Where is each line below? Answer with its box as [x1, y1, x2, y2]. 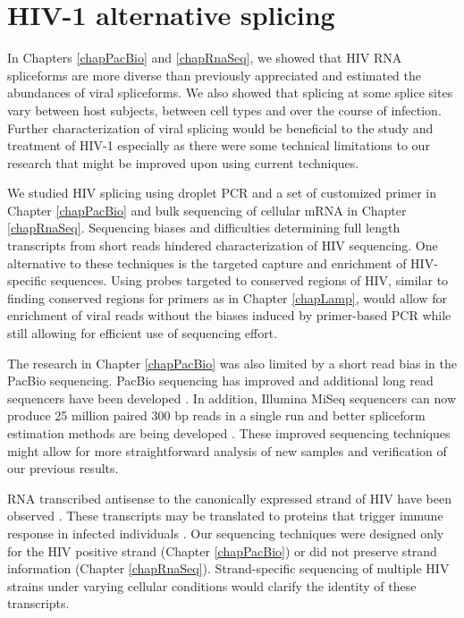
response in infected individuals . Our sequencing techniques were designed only [7, 523, 444, 542]
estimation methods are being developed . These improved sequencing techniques [7, 424, 451, 442]
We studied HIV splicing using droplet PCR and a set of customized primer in [7, 183, 437, 202]
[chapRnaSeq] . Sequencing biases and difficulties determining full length [7, 218, 401, 237]
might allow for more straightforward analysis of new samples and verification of [7, 441, 447, 460]
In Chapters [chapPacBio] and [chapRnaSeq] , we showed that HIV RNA [7, 48, 402, 67]
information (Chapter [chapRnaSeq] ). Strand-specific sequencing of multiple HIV [7, 559, 450, 578]
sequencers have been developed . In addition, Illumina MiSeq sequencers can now [7, 388, 457, 407]
